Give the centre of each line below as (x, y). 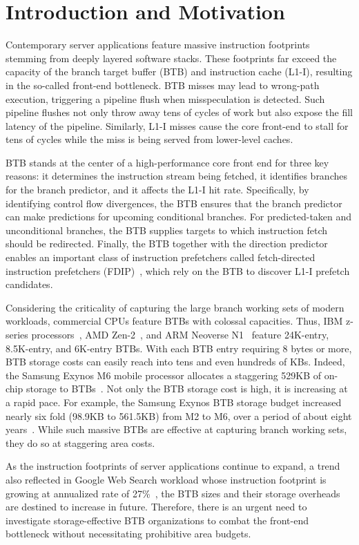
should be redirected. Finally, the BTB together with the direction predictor (167, 243)
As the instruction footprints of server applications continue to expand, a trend (173, 466)
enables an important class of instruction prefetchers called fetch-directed (161, 257)
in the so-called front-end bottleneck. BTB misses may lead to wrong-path (163, 85)
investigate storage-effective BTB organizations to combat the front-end (157, 520)
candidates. (29, 284)
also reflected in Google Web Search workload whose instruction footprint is (166, 479)
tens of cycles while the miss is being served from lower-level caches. (149, 139)
